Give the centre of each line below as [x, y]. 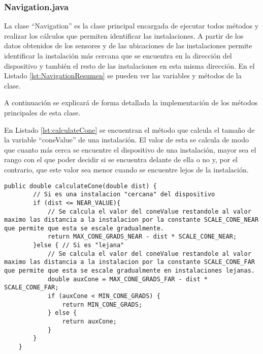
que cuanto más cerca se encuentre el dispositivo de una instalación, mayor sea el [130, 149]
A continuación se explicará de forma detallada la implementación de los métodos [131, 102]
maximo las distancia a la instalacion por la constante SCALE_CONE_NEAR [131, 220]
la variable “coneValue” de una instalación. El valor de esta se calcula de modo [126, 140]
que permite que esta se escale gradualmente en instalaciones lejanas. [129, 271]
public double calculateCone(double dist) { [80, 186]
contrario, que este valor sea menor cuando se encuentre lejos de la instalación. [126, 169]
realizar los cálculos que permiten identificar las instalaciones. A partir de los [124, 35]
